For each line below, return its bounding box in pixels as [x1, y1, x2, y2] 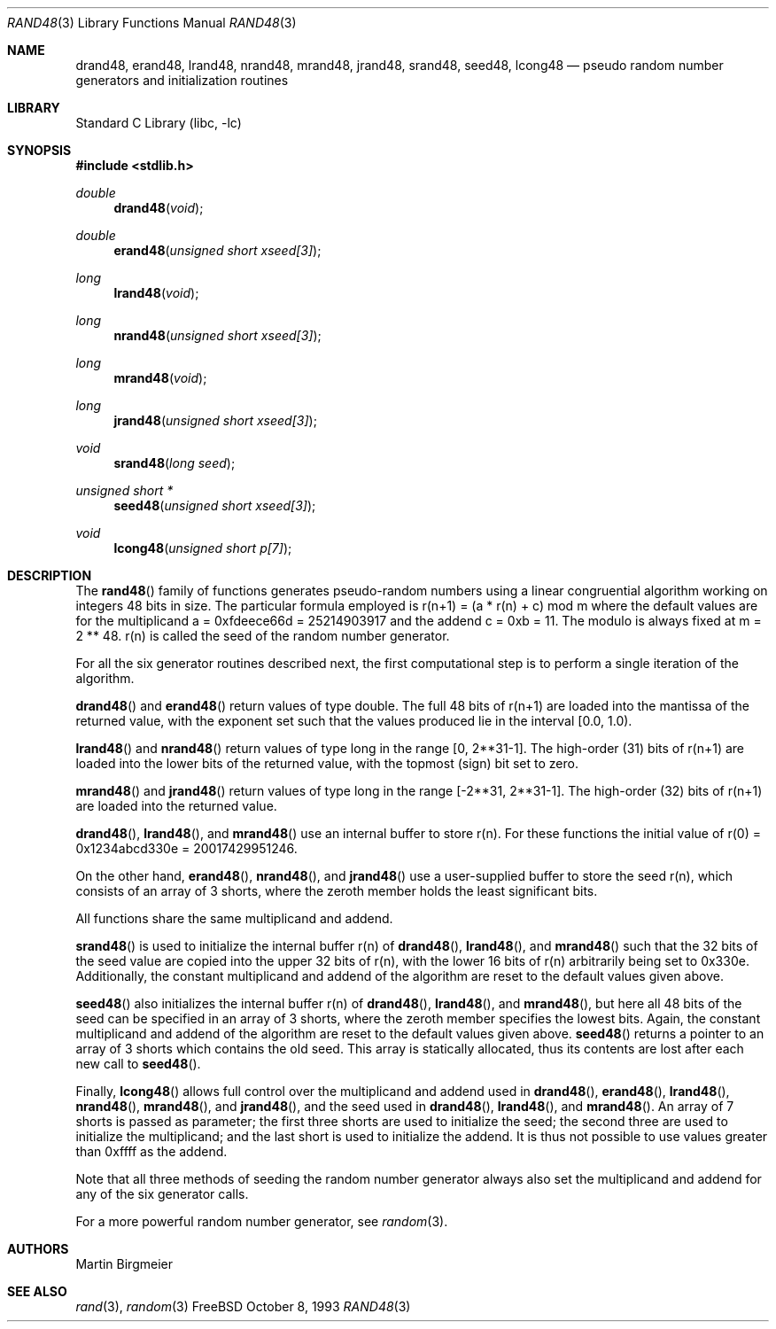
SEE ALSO [7, 1284, 67, 1299]
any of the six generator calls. [75, 1186, 249, 1201]
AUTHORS [7, 1241, 69, 1256]
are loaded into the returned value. [75, 798, 277, 813]
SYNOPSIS [7, 143, 72, 158]
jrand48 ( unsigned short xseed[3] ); [113, 413, 317, 428]
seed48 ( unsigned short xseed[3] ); [113, 498, 316, 513]
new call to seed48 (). [75, 1056, 201, 1071]
